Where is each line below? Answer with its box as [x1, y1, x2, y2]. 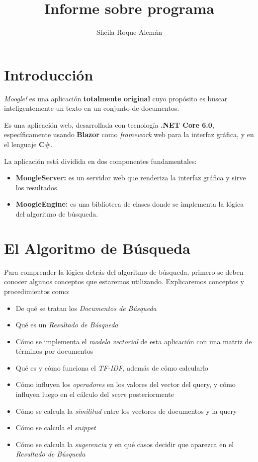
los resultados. [15, 182, 59, 192]
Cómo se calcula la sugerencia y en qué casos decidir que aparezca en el [15, 439, 234, 449]
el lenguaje [4, 139, 37, 150]
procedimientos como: [4, 286, 70, 296]
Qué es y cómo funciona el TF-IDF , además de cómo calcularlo [15, 362, 208, 373]
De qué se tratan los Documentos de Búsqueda [15, 303, 157, 313]
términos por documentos [15, 346, 93, 356]
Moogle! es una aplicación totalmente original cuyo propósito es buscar [4, 93, 228, 103]
